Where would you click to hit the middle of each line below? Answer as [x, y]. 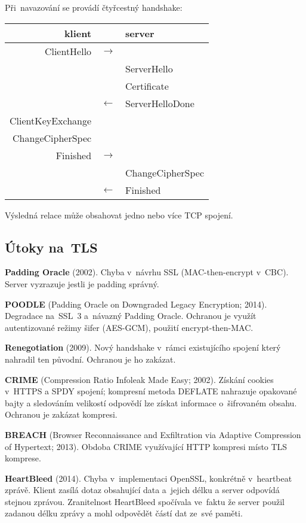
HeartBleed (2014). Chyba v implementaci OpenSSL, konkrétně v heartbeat [149, 478]
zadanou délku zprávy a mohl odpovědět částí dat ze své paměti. [124, 513]
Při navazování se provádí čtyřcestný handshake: [94, 7]
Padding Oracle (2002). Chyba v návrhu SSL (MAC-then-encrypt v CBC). [147, 272]
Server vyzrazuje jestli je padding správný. [82, 283]
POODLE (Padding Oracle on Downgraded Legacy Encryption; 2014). [136, 304]
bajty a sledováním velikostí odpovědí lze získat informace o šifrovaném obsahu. [151, 402]
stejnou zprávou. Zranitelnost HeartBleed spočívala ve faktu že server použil [145, 501]
